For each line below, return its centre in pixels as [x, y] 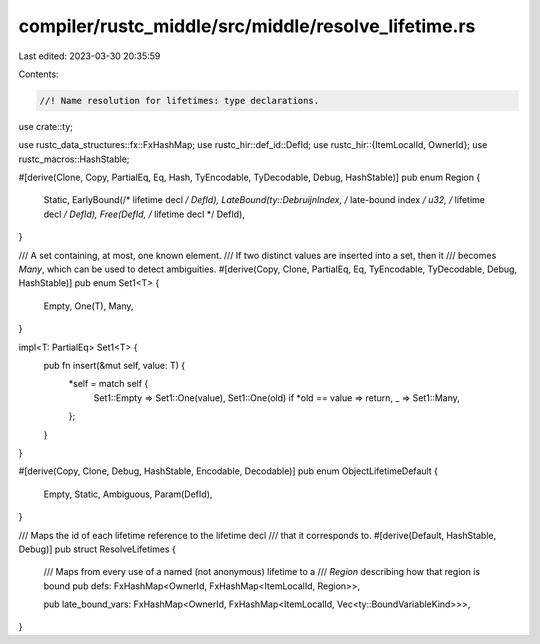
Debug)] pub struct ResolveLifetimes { [97, 549]
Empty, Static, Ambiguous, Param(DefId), [128, 494]
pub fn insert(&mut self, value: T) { [114, 365]
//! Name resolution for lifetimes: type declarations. [179, 100]
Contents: [38, 74]
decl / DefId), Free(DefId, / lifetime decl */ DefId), [144, 214]
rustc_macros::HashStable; [74, 159]
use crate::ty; [46, 126]
